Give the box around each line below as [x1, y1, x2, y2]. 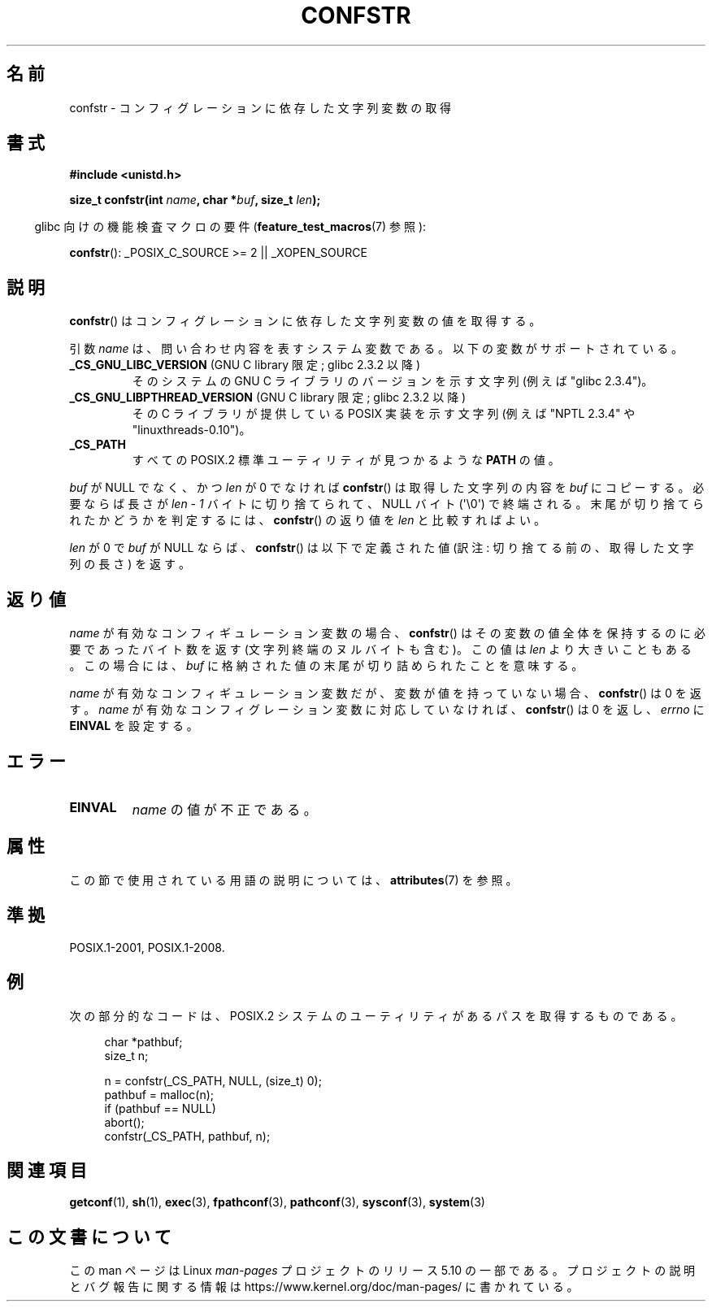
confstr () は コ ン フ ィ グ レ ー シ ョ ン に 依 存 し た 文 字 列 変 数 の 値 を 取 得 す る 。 [69, 314, 541, 328]
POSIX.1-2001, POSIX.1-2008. [69, 940, 225, 954]
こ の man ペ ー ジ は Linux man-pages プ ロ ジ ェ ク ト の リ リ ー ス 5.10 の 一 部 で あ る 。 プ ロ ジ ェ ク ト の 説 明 [69, 1263, 696, 1278]
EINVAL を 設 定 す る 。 [69, 719, 198, 733]
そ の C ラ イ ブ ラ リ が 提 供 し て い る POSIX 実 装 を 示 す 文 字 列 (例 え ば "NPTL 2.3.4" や [132, 406, 636, 421]
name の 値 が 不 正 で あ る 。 [132, 801, 317, 818]
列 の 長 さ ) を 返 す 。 [69, 557, 190, 571]
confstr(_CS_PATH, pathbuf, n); [104, 1128, 271, 1143]
